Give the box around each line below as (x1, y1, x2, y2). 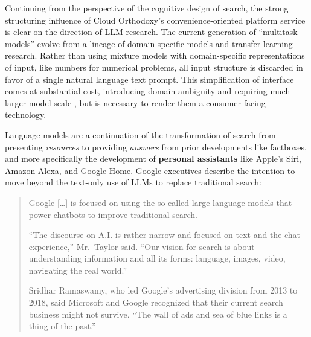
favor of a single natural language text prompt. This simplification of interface (5, 72, 294, 85)
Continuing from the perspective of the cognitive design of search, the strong (5, 2, 289, 14)
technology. (5, 108, 46, 121)
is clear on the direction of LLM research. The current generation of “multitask (5, 25, 298, 38)
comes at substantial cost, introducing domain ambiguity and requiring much (5, 85, 290, 97)
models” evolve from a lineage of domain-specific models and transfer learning (5, 37, 293, 50)
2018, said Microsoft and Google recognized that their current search (28, 296, 283, 309)
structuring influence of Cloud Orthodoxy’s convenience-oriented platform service (5, 13, 306, 26)
